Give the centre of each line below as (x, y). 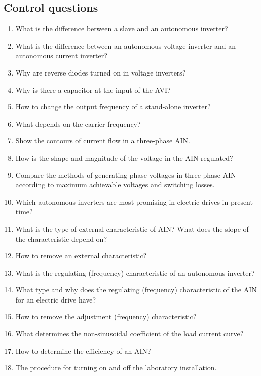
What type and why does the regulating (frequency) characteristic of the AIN (136, 290)
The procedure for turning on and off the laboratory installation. (116, 368)
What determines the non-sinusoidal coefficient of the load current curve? (129, 334)
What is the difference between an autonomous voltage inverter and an (126, 45)
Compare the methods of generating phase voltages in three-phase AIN (126, 175)
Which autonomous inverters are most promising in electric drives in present (134, 201)
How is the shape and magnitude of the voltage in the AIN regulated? (124, 157)
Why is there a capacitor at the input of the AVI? (93, 89)
